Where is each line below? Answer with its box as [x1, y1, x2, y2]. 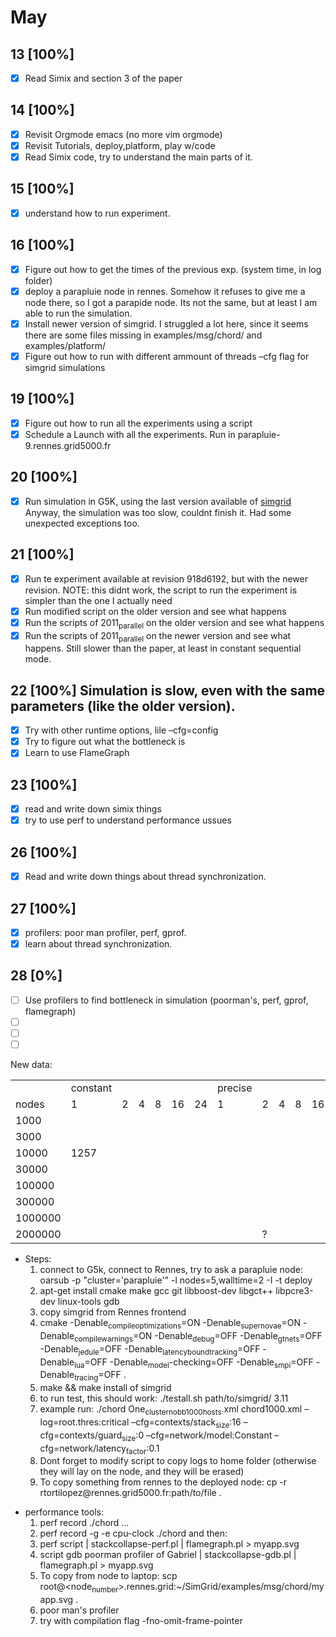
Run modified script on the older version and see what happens [24, 605, 287, 617]
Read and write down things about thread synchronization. [24, 871, 267, 883]
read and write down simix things [24, 803, 162, 815]
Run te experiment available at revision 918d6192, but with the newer [24, 572, 308, 585]
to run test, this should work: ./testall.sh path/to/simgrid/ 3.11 [39, 1392, 289, 1405]
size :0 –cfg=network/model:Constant [121, 1429, 273, 1443]
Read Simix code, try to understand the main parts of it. [24, 151, 253, 163]
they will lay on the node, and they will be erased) [39, 1466, 245, 1478]
